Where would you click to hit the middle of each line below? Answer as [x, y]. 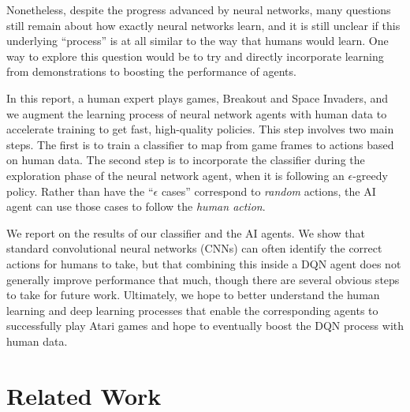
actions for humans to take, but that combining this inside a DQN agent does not [204, 263]
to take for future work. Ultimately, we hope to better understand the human [193, 295]
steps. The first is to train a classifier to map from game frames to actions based [200, 144]
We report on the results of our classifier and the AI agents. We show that [186, 232]
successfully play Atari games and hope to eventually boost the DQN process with [205, 326]
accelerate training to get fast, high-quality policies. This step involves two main [200, 129]
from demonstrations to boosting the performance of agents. [151, 71]
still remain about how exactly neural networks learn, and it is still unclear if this [203, 25]
